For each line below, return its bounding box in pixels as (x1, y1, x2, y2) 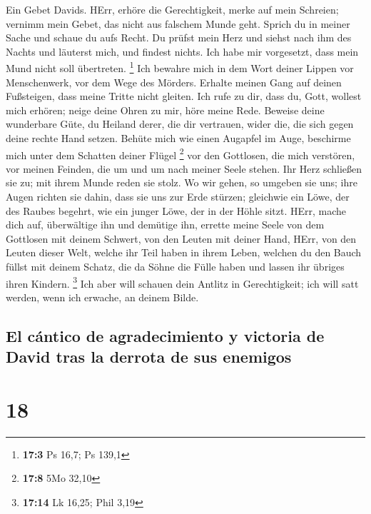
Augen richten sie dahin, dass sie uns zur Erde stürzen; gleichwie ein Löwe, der (6, 189, 350, 204)
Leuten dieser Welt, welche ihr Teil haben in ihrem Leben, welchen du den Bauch (6, 245, 362, 260)
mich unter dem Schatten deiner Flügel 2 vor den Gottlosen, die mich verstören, (6, 145, 355, 162)
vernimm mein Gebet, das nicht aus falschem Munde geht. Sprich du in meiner (6, 16, 350, 31)
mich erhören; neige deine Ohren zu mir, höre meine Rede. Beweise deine (6, 102, 325, 117)
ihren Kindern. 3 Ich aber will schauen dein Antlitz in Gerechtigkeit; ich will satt (6, 273, 359, 291)
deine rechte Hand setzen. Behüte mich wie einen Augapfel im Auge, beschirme (6, 131, 351, 145)
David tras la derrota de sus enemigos (6, 346, 292, 368)
